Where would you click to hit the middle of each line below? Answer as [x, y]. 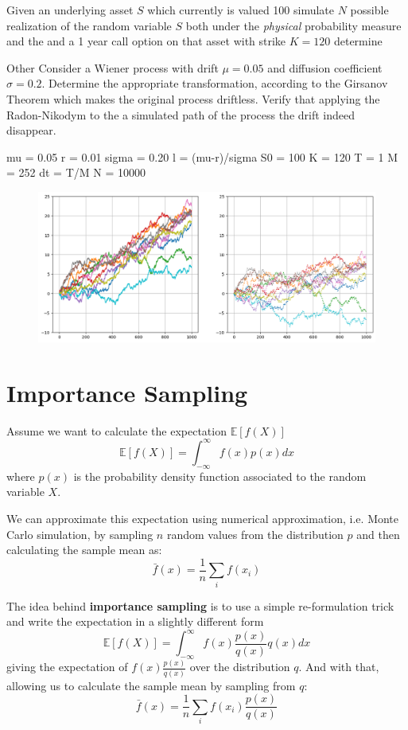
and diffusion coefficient [325, 67]
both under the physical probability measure [293, 25]
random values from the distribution [255, 534]
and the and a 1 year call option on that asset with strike [146, 41]
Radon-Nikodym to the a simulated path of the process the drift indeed [181, 114]
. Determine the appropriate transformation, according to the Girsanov [215, 83]
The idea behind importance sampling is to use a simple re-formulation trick [200, 605]
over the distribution [240, 667]
